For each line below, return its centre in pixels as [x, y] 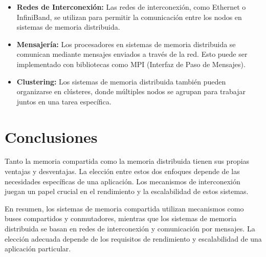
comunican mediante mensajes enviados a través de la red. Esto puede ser [132, 54]
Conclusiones [51, 136]
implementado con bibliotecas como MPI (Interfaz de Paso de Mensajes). [131, 64]
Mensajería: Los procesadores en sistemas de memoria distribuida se [126, 44]
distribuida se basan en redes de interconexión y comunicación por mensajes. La [130, 229]
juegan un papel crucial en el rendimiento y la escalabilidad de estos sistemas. [127, 191]
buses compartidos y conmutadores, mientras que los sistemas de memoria [121, 218]
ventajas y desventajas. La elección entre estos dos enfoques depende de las [122, 171]
